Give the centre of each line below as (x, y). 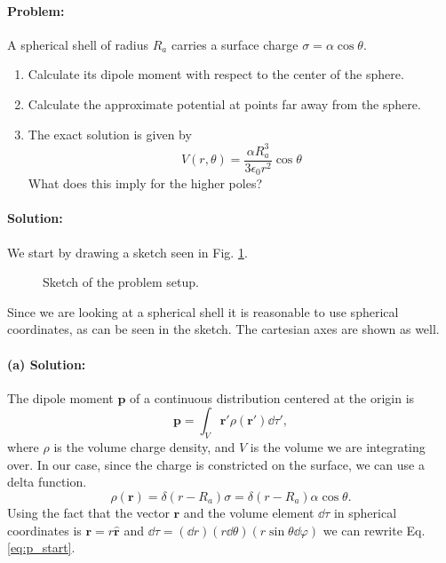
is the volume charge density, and (144, 447)
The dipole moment (60, 397)
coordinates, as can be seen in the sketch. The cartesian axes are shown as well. (223, 329)
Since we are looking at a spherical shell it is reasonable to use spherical (203, 311)
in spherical (365, 512)
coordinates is (44, 530)
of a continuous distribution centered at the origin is (272, 397)
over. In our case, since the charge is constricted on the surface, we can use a (216, 464)
